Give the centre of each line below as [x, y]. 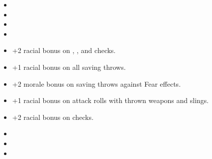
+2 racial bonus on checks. [53, 117]
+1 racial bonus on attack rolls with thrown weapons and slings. [110, 100]
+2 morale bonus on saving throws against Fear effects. [97, 83]
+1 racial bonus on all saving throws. [69, 67]
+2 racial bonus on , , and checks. [64, 50]
